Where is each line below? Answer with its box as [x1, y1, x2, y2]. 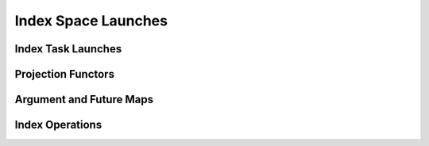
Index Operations [14, 118, 102, 132]
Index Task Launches [14, 42, 122, 56]
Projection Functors [14, 67, 115, 81]
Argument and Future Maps [14, 93, 154, 106]
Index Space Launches [14, 12, 168, 29]
